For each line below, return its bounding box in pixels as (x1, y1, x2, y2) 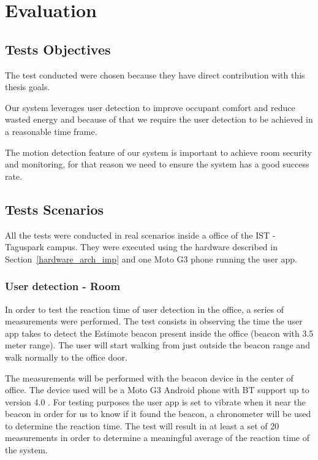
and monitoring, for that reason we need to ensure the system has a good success (5, 158, 309, 171)
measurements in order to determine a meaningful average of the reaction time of (5, 431, 309, 444)
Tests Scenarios (5, 199, 104, 218)
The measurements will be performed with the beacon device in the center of (5, 371, 293, 384)
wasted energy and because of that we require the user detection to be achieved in (5, 113, 313, 126)
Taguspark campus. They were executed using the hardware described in (5, 240, 278, 253)
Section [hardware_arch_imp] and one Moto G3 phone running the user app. (5, 252, 297, 265)
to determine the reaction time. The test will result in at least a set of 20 (5, 419, 279, 432)
